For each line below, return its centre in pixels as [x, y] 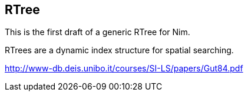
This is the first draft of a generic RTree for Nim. [97, 32]
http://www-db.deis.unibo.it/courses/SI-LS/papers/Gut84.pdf [124, 68]
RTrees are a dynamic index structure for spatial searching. [119, 50]
